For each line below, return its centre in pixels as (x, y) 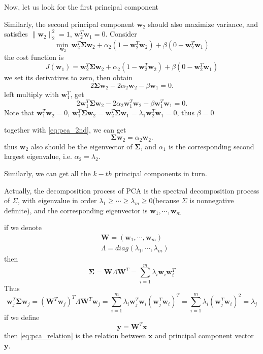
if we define (22, 317)
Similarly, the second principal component (69, 24)
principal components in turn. (161, 173)
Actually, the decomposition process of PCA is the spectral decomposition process (132, 190)
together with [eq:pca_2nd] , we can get (65, 129)
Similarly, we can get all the (47, 173)
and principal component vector (204, 335)
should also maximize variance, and (203, 24)
